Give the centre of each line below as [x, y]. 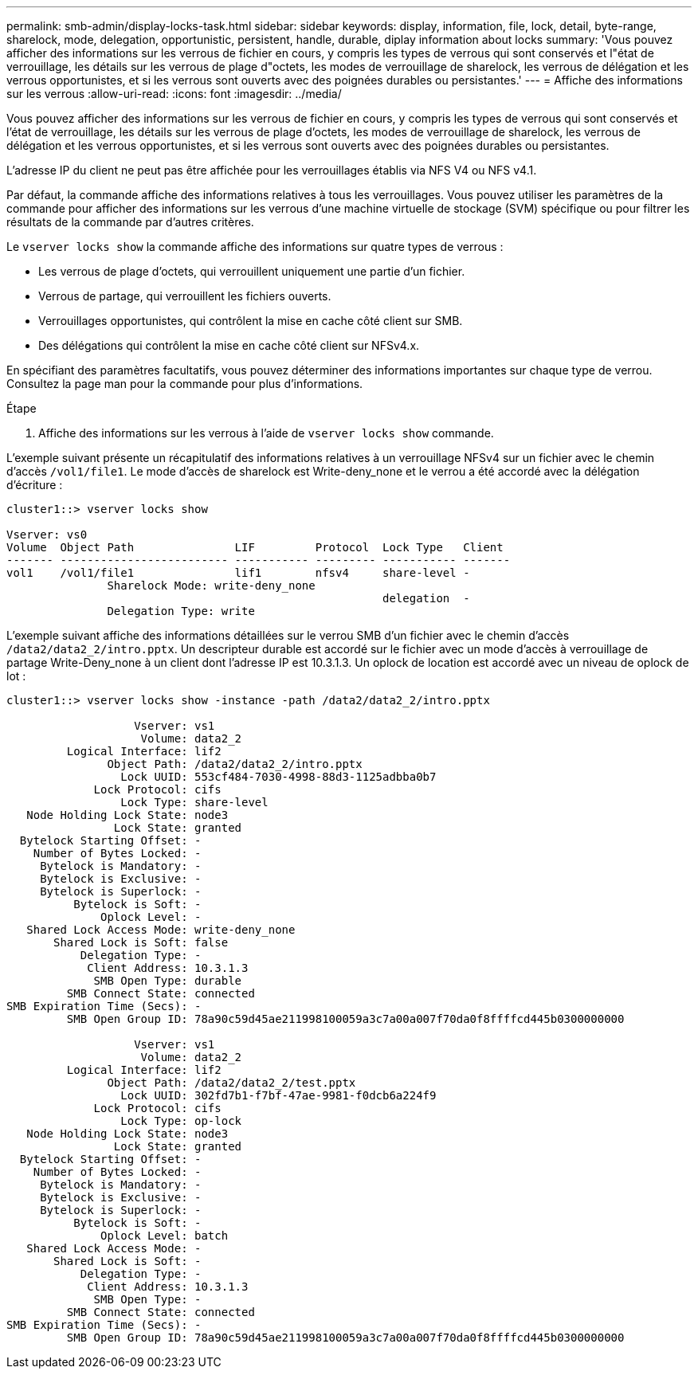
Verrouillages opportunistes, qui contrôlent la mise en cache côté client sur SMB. [251, 321]
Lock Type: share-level [194, 802]
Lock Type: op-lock [181, 1121]
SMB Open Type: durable [168, 981]
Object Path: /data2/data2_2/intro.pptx [235, 764]
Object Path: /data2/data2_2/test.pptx [231, 1083]
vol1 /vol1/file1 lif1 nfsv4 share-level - [238, 573]
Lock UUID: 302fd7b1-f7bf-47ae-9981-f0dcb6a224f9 [278, 1095]
